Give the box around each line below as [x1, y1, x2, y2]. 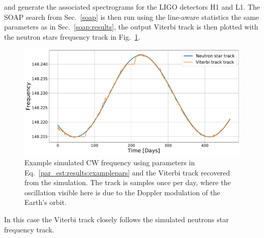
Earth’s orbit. [24, 197, 67, 207]
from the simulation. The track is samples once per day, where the [24, 177, 231, 188]
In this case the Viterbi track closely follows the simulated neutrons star [4, 214, 229, 225]
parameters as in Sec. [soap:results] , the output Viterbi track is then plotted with [4, 21, 258, 32]
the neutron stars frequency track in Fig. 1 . [4, 31, 140, 42]
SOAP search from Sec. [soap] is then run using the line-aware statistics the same [4, 11, 259, 22]
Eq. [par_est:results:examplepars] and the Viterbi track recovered [24, 167, 230, 177]
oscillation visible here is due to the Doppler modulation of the [24, 187, 220, 197]
